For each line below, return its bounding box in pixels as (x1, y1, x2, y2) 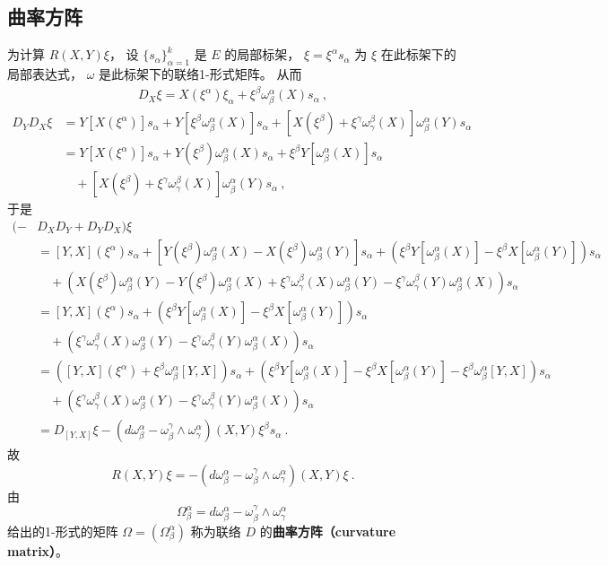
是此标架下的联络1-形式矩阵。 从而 (99, 65, 302, 83)
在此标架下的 (380, 45, 456, 64)
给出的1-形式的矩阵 (7, 521, 118, 540)
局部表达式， (7, 65, 83, 83)
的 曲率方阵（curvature (259, 521, 396, 540)
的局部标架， (224, 45, 300, 64)
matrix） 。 (7, 541, 69, 560)
